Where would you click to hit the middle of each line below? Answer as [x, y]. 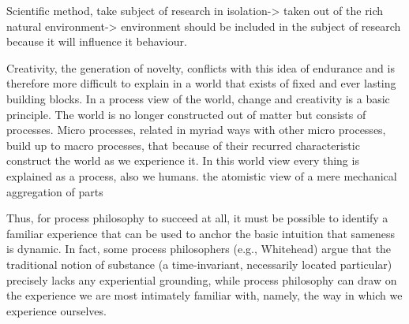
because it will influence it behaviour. [97, 41]
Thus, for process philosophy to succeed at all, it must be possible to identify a [197, 218]
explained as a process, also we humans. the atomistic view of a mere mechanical [202, 175]
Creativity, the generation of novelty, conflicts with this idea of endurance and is [201, 67]
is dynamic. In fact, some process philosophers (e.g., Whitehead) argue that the [199, 249]
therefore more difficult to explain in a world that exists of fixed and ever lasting [201, 83]
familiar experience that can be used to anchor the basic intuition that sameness [201, 233]
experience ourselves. [56, 310]
